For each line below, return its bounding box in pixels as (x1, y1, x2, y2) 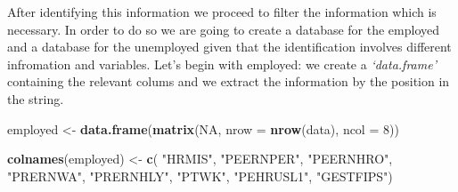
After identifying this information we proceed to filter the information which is (7, 3, 437, 20)
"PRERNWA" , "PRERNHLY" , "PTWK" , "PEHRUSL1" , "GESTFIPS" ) (7, 166, 393, 185)
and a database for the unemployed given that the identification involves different (7, 37, 452, 56)
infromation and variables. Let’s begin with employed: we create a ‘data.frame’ (7, 54, 437, 73)
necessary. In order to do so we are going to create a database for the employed (7, 20, 440, 38)
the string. (7, 89, 64, 108)
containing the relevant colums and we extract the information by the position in (7, 72, 450, 91)
